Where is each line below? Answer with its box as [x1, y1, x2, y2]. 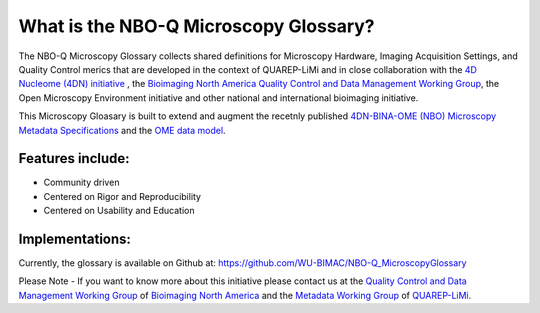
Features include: [18, 150, 130, 167]
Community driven [43, 176, 120, 189]
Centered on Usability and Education [43, 205, 195, 217]
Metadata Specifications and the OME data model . [18, 124, 226, 136]
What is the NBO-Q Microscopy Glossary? [18, 15, 375, 37]
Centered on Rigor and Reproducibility [43, 190, 202, 202]
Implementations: [18, 231, 132, 247]
